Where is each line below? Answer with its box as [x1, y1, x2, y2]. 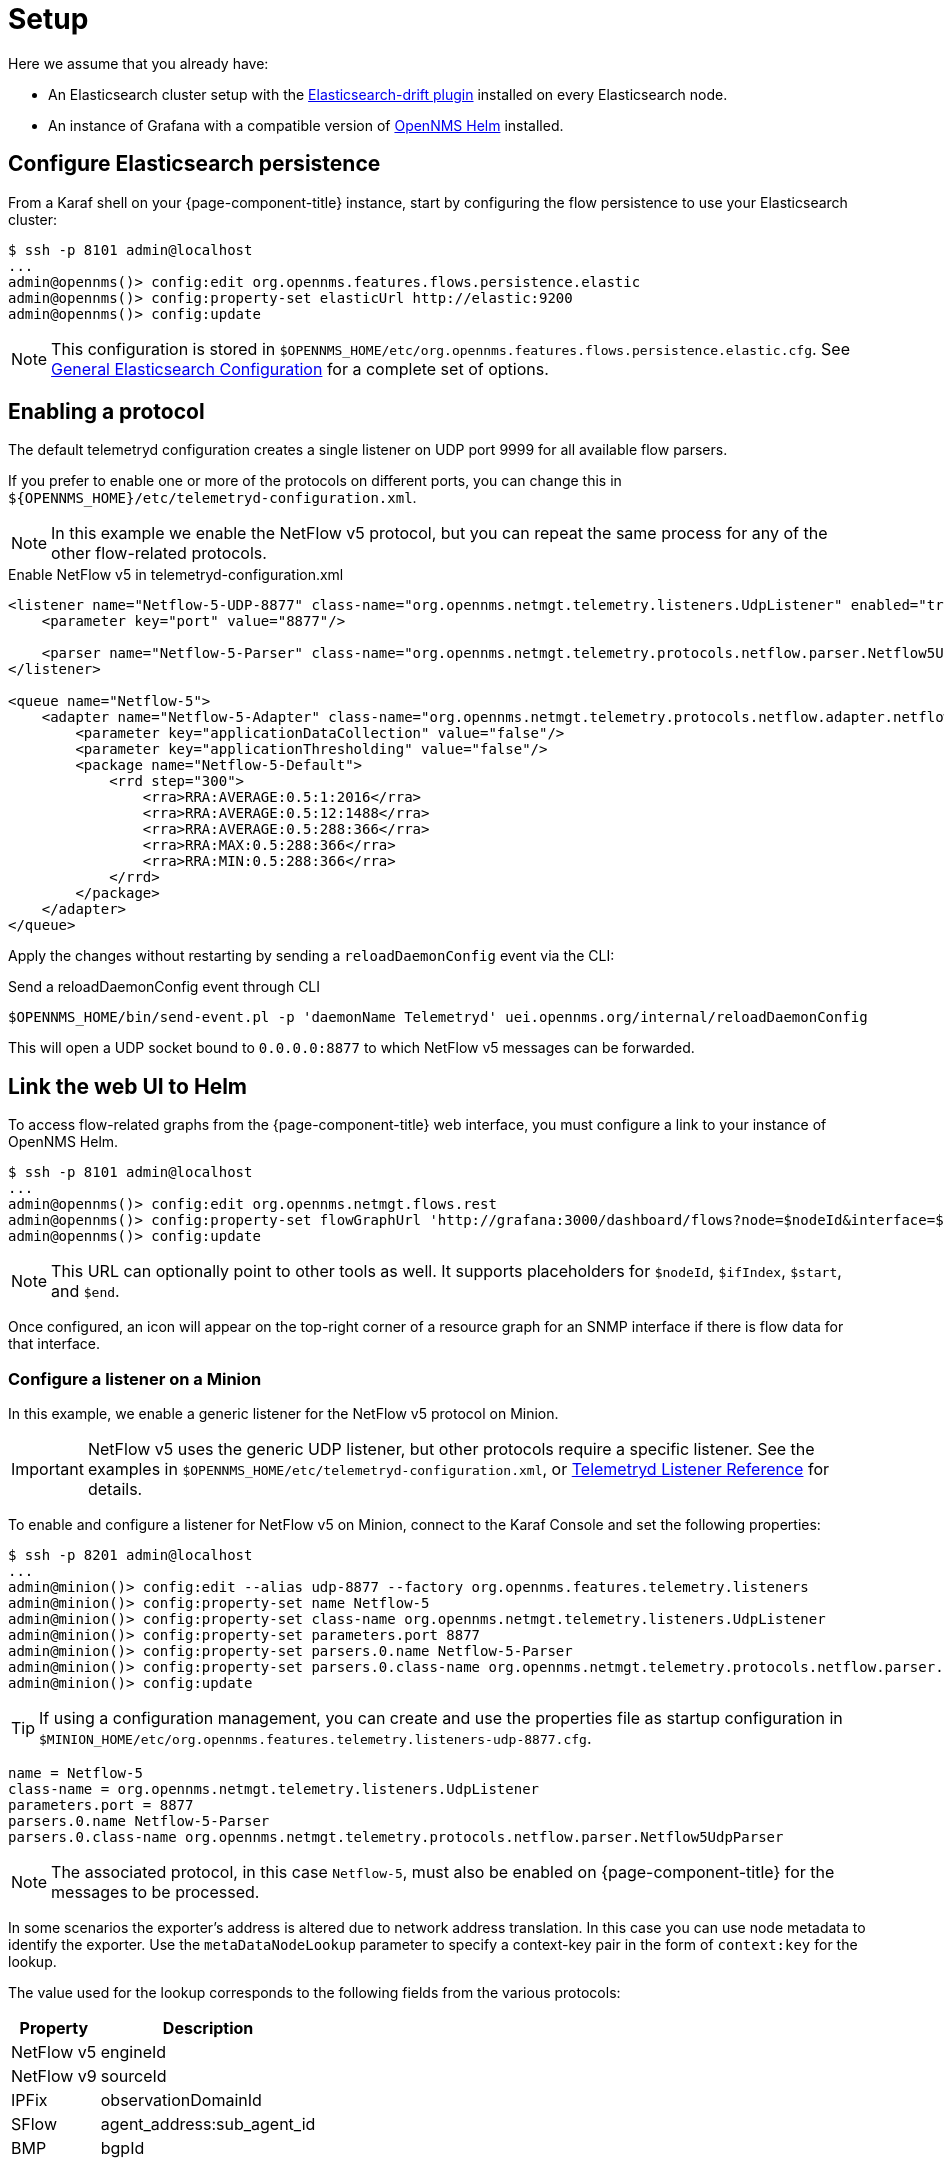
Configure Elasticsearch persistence [8, 151, 381, 177]
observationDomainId [100, 2090, 262, 2111]
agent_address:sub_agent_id [100, 2114, 316, 2135]
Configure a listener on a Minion [8, 1368, 262, 1389]
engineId [100, 2042, 167, 2063]
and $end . [51, 1281, 120, 1302]
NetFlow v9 [11, 2066, 97, 2087]
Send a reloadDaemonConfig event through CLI [8, 978, 321, 996]
